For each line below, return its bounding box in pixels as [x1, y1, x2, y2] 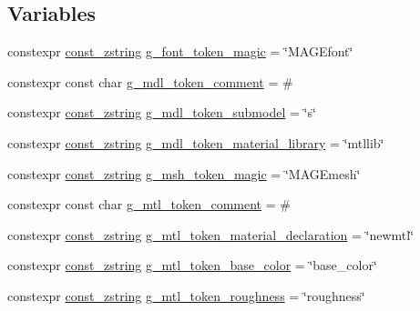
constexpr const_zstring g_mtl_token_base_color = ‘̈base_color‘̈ [7, 256, 377, 275]
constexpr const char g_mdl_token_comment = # [7, 72, 293, 91]
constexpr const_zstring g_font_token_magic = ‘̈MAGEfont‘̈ [7, 42, 353, 61]
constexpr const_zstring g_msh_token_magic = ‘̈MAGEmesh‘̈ [7, 164, 361, 183]
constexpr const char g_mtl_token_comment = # [7, 195, 291, 214]
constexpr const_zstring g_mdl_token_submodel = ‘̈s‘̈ [7, 103, 316, 122]
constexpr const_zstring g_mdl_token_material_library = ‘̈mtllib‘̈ [7, 133, 384, 152]
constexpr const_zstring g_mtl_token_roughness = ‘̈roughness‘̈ [7, 286, 365, 305]
